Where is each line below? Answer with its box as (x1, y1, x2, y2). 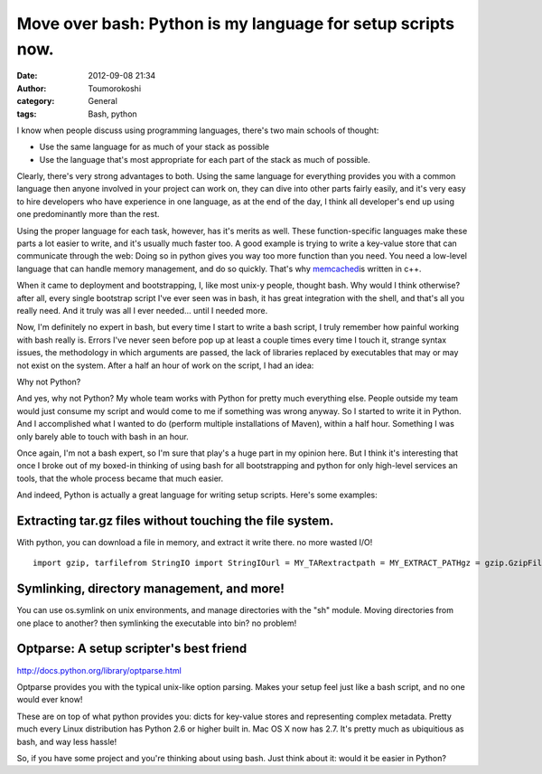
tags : (16, 109, 37, 119)
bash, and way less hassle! (16, 736, 117, 747)
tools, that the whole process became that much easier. (16, 473, 224, 484)
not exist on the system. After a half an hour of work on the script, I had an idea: (16, 360, 314, 371)
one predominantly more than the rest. (16, 209, 160, 220)
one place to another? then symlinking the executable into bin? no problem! (16, 618, 297, 628)
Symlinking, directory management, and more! (16, 581, 285, 597)
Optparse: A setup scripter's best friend (16, 641, 248, 656)
